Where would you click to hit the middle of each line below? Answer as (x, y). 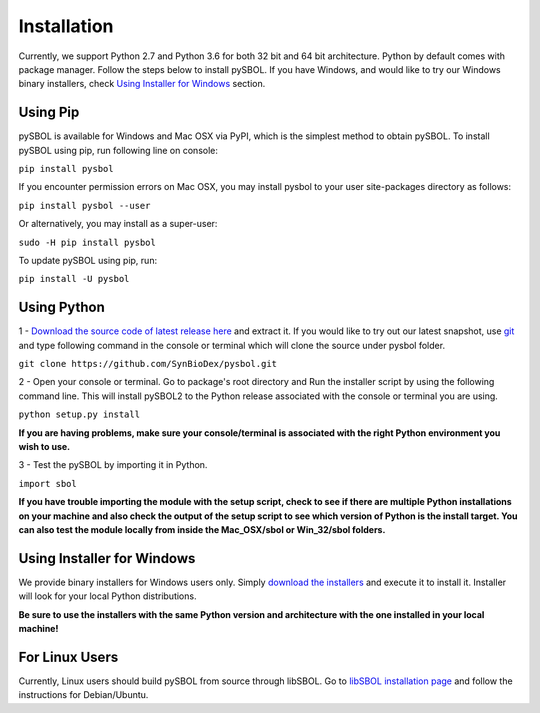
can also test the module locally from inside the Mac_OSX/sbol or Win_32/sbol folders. (202, 529)
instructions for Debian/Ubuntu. (83, 695)
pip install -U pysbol (74, 279)
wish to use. (44, 446)
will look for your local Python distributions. (107, 596)
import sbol (47, 483)
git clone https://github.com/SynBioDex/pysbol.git (148, 364)
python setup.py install (79, 414)
